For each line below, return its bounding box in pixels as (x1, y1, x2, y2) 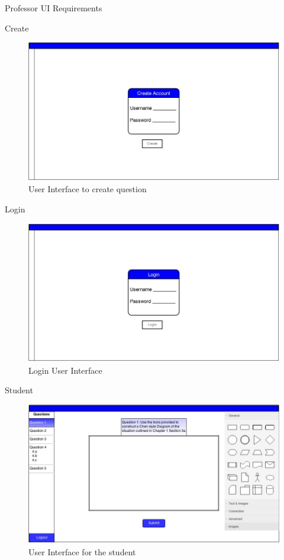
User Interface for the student (28, 545, 136, 558)
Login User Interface (28, 364, 102, 376)
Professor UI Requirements (5, 2, 102, 14)
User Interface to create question (28, 183, 147, 195)
